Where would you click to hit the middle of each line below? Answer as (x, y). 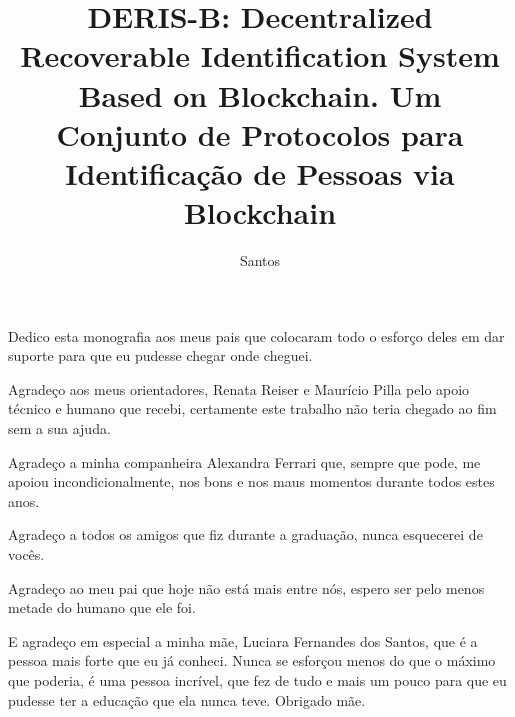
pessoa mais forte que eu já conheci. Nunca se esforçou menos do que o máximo (252, 660)
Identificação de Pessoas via (260, 172)
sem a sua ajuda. (59, 428)
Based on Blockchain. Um (260, 94)
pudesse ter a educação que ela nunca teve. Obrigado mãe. (187, 699)
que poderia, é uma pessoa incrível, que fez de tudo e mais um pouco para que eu (257, 679)
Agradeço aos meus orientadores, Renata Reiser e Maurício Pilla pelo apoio (239, 388)
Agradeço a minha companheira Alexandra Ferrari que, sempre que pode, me (244, 461)
